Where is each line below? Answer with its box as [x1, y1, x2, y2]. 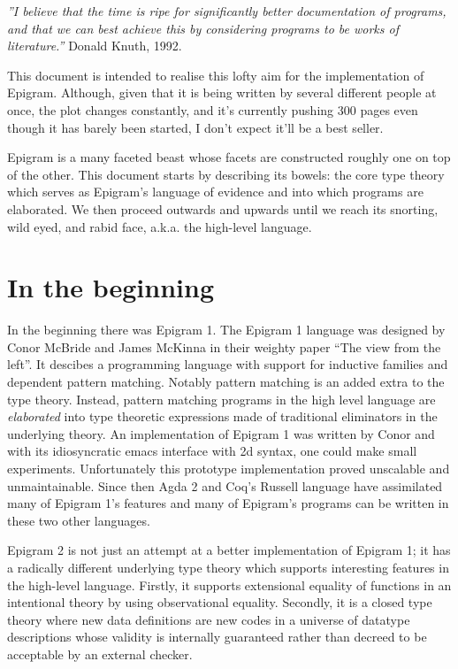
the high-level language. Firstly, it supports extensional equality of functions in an [7, 575, 452, 594]
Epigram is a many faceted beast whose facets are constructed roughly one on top [7, 148, 451, 166]
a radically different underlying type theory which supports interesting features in [7, 557, 449, 576]
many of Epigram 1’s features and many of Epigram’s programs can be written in [7, 494, 449, 512]
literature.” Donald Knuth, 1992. [7, 36, 182, 55]
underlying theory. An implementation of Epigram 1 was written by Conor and [7, 424, 435, 442]
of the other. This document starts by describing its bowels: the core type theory [7, 165, 445, 183]
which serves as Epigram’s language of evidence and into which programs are [7, 182, 424, 201]
